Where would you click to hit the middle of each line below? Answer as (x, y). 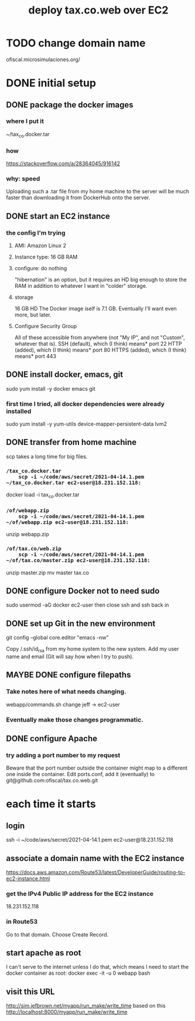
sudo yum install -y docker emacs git (51, 389)
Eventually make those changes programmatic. (75, 720)
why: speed (23, 178)
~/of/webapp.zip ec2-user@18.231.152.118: (67, 522)
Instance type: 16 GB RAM (46, 257)
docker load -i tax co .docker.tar (43, 495)
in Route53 (22, 922)
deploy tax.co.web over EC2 (98, 10)
